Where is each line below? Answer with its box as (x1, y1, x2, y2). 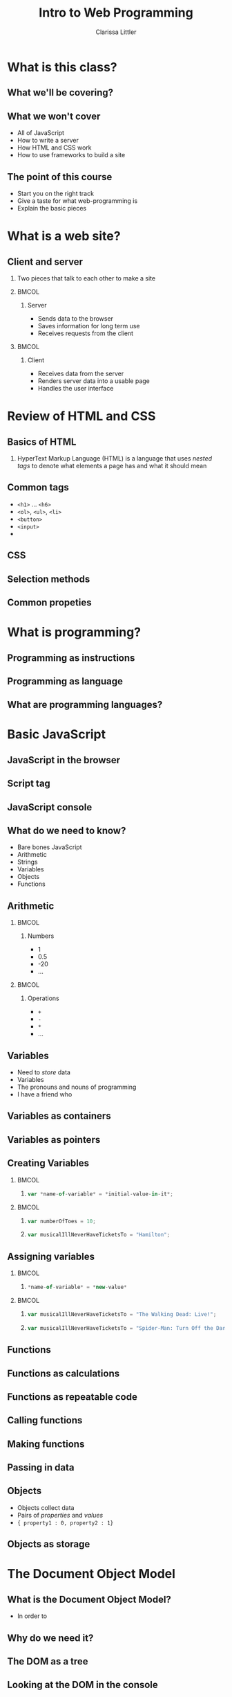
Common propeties (7, 596, 92, 608)
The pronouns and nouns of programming (17, 1083, 137, 1092)
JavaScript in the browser (7, 754, 121, 766)
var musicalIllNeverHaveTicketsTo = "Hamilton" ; (27, 1232, 171, 1238)
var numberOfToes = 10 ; (27, 1218, 97, 1225)
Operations (27, 994, 60, 1002)
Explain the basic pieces (17, 204, 87, 212)
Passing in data (7, 1461, 75, 1473)
